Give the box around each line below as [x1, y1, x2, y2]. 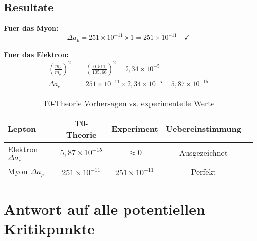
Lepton [8, 123, 36, 135]
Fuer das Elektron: [4, 49, 69, 59]
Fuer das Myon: [4, 23, 59, 33]
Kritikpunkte [4, 218, 95, 239]
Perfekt [191, 165, 216, 177]
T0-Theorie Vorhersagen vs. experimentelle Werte [43, 97, 214, 109]
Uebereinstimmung [166, 123, 241, 135]
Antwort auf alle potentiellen [4, 198, 205, 219]
